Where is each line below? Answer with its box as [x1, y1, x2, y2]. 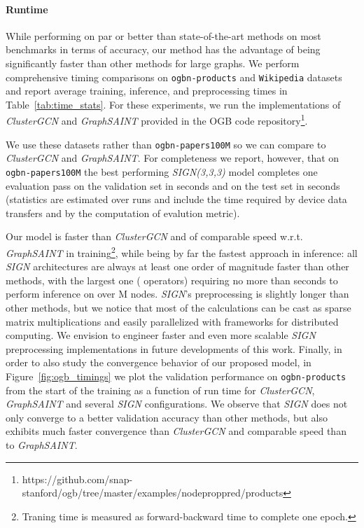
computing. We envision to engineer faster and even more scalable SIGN [6, 328, 316, 342]
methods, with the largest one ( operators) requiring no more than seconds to [6, 272, 338, 287]
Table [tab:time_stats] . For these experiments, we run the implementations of [6, 97, 341, 111]
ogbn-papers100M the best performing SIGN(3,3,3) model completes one [6, 164, 318, 179]
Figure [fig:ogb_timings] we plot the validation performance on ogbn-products [6, 368, 346, 383]
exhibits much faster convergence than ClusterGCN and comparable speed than [6, 424, 346, 438]
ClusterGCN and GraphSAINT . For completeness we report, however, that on [6, 151, 339, 165]
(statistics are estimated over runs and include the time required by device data [6, 192, 347, 207]
